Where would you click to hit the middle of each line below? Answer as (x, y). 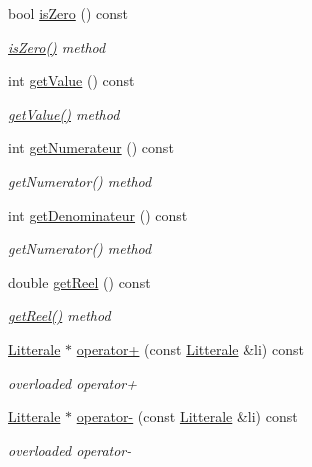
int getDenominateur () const (98, 214)
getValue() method (64, 113)
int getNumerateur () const (91, 147)
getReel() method (59, 315)
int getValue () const (71, 80)
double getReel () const (79, 281)
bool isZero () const (68, 13)
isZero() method (57, 46)
